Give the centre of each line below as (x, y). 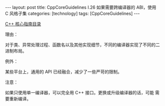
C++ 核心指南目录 (23, 24)
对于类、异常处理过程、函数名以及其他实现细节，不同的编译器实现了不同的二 (82, 45)
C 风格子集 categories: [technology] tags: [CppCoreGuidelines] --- (72, 13)
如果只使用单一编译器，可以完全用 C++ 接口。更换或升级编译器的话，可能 (80, 93)
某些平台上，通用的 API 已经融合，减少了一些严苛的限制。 (64, 72)
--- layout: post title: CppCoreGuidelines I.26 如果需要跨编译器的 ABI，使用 (81, 7)
